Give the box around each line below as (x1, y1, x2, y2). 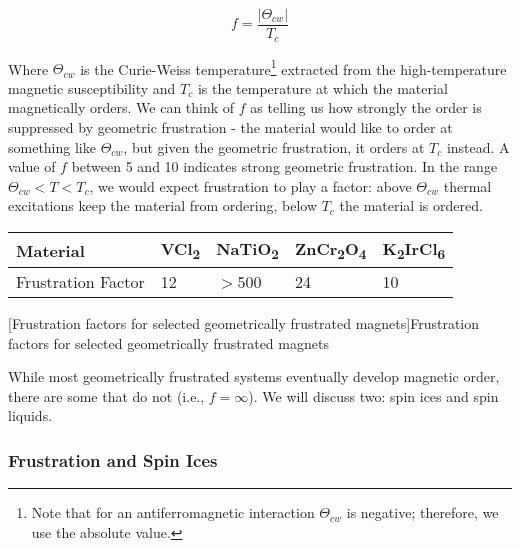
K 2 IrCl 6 (382, 236, 446, 264)
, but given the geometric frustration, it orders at (123, 136, 425, 157)
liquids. (8, 405, 53, 426)
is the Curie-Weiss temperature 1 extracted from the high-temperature (80, 55, 507, 79)
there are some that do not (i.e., (8, 385, 205, 406)
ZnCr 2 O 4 (294, 236, 367, 264)
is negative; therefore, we (346, 502, 499, 523)
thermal (443, 175, 492, 196)
